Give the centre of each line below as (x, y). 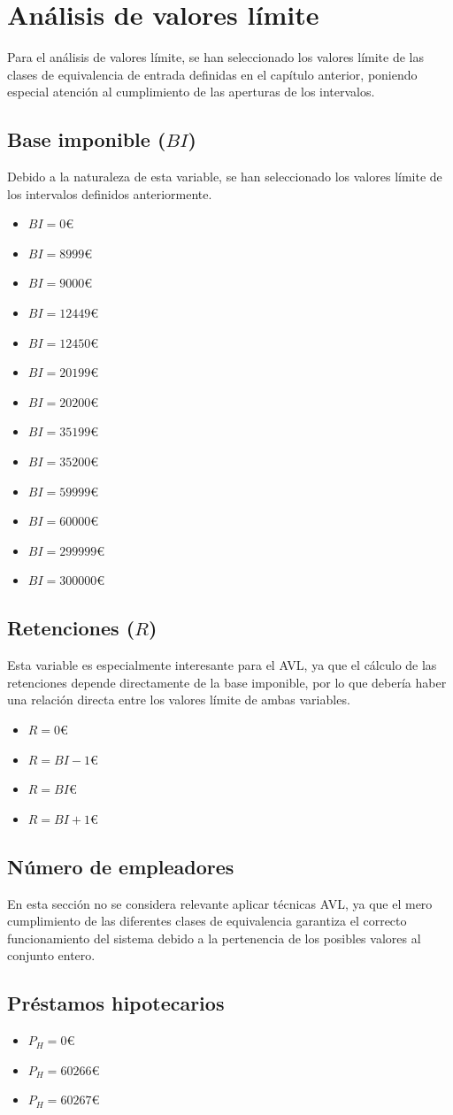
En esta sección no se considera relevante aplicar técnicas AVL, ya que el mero (220, 903)
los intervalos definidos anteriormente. (110, 193)
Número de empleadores (121, 866)
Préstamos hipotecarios (116, 1003)
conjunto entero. (51, 955)
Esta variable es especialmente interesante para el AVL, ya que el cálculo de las (222, 665)
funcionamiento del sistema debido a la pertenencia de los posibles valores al (214, 938)
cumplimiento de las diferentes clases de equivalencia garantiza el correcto (207, 921)
